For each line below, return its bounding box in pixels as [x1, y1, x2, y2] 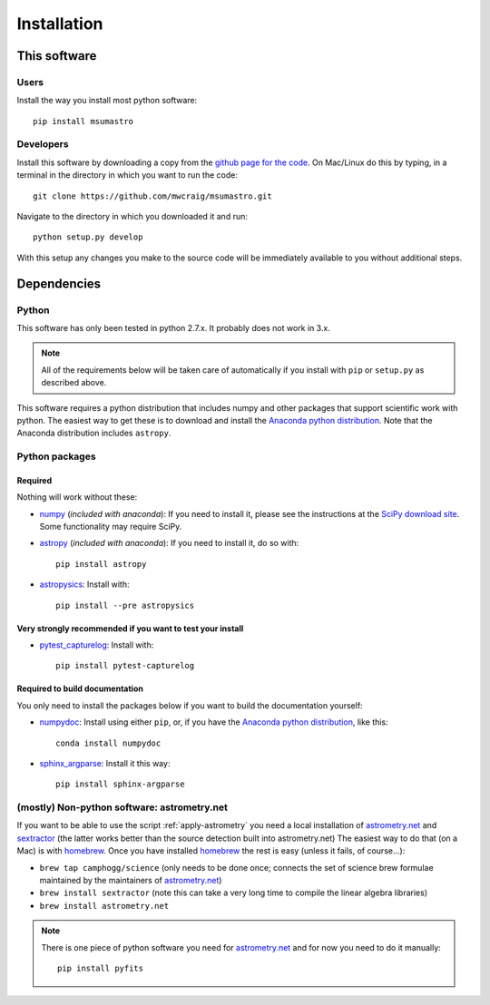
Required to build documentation [16, 683, 144, 694]
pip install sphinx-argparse [55, 779, 185, 789]
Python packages [16, 450, 96, 463]
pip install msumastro [33, 116, 134, 126]
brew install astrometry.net [39, 901, 170, 911]
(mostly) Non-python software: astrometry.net [16, 801, 229, 814]
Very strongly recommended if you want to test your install [16, 622, 244, 634]
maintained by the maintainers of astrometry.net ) [39, 875, 222, 886]
